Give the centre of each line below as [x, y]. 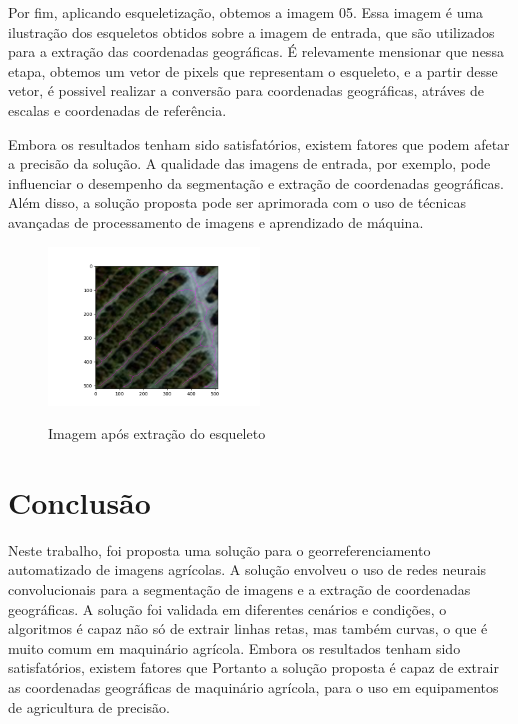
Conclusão [79, 501]
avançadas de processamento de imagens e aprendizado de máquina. [216, 221]
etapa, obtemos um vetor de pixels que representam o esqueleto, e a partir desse [253, 70]
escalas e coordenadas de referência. [117, 109]
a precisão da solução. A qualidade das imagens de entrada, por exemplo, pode [249, 163]
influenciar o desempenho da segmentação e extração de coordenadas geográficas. [256, 182]
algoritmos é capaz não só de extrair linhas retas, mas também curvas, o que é [248, 628]
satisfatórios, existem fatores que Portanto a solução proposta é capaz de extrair [253, 667]
